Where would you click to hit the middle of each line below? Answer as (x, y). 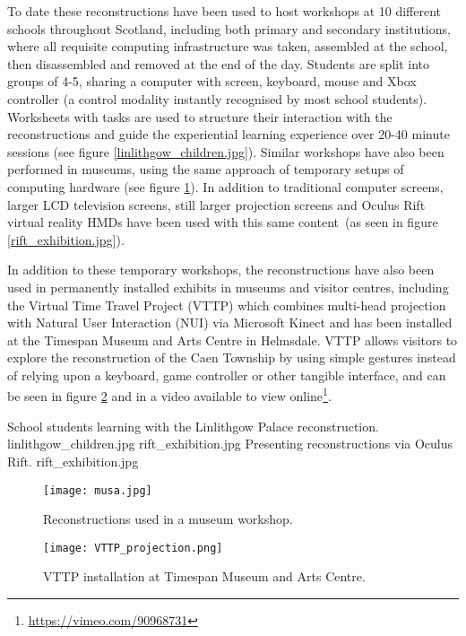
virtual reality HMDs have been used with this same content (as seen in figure (223, 222)
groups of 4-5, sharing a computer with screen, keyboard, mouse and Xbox (212, 81)
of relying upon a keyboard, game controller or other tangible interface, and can (227, 375)
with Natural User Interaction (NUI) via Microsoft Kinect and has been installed (230, 322)
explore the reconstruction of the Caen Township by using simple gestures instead (232, 357)
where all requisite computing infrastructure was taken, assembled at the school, (228, 46)
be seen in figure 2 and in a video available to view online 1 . (169, 395)
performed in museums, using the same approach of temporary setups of (206, 169)
